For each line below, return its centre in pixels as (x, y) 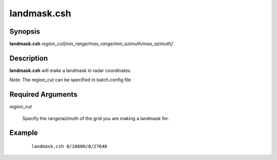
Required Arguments (43, 95)
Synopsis (25, 31)
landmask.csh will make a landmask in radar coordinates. (71, 70)
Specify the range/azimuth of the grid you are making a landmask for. (96, 118)
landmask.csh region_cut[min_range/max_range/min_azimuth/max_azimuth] (91, 44)
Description (29, 58)
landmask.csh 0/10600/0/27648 (70, 146)
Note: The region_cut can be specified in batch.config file (70, 80)
